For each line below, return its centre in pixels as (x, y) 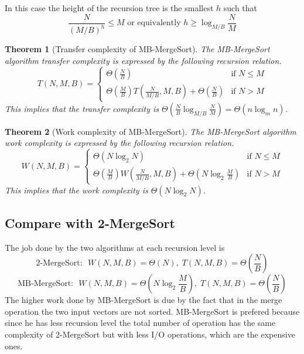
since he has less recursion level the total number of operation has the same (140, 323)
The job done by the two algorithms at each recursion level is (115, 247)
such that (240, 8)
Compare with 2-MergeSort (90, 222)
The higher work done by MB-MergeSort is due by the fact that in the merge (144, 300)
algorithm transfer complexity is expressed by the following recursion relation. (143, 60)
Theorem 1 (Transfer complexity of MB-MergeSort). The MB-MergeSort (137, 49)
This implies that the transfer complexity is (82, 108)
